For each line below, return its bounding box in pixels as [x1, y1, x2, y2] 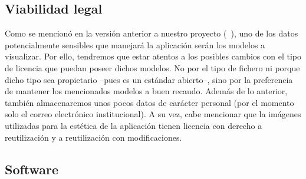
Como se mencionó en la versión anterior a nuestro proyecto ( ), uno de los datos [5, 27, 298, 39]
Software [5, 160, 59, 178]
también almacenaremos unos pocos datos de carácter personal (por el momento [5, 96, 294, 108]
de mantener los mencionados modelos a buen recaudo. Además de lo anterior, [5, 85, 288, 97]
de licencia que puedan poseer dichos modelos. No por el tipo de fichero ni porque [5, 61, 300, 74]
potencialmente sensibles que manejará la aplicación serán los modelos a [5, 38, 265, 51]
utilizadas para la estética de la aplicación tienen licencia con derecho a [5, 119, 262, 131]
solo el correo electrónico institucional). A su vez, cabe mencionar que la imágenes [5, 108, 301, 120]
